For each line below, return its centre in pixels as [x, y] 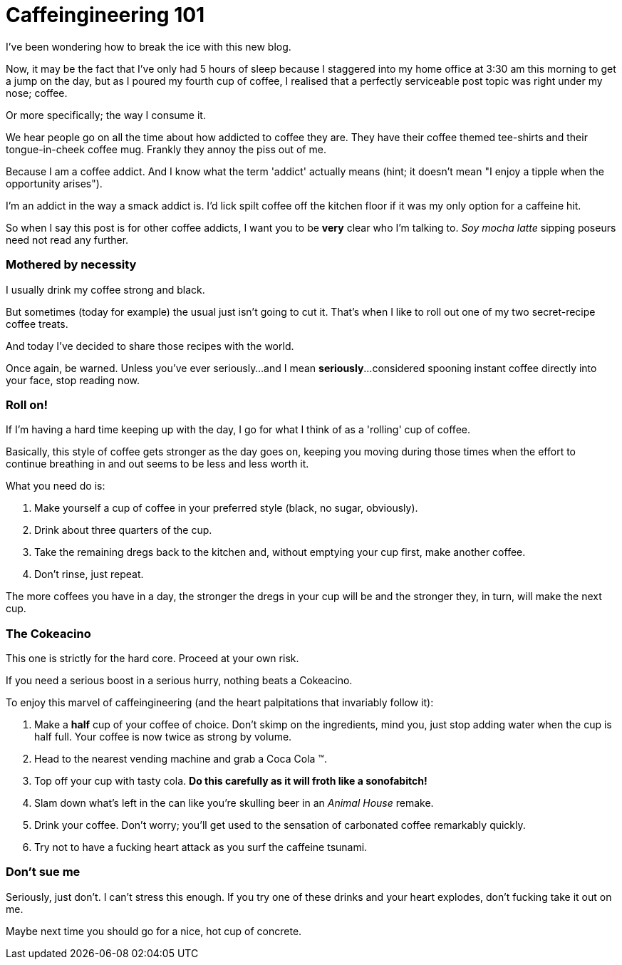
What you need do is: [56, 486]
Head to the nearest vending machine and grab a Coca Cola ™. [181, 759]
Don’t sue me [43, 872]
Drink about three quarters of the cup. [123, 530]
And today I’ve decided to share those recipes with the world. [150, 346]
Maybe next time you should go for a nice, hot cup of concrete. [154, 931]
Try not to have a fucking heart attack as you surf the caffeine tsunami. [201, 847]
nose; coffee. [37, 93]
